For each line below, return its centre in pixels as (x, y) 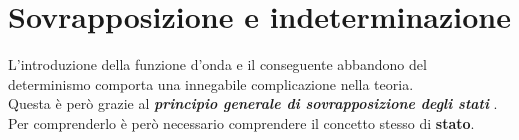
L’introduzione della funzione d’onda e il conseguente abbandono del (217, 64)
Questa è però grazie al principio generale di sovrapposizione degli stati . (253, 103)
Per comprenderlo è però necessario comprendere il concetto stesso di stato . (241, 122)
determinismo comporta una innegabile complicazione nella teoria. (211, 83)
